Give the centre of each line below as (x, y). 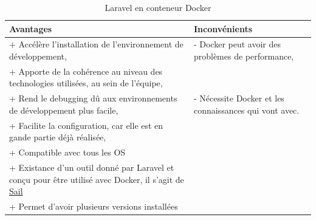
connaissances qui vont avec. (246, 110)
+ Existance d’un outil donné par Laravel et (92, 167)
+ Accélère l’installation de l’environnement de (96, 44)
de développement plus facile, (64, 110)
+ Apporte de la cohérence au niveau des (86, 71)
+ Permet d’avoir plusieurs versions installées (94, 206)
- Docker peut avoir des (237, 44)
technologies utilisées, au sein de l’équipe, (86, 83)
